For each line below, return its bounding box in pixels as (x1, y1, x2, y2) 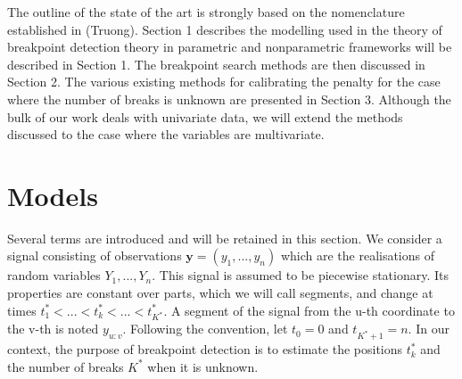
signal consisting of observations (7, 246, 182, 265)
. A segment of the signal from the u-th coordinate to (163, 301, 455, 319)
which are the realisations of (280, 246, 435, 265)
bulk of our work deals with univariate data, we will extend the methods (7, 107, 403, 126)
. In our (408, 319, 450, 338)
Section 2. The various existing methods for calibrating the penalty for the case (7, 72, 441, 91)
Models (7, 177, 98, 213)
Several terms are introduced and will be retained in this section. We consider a (7, 228, 442, 247)
